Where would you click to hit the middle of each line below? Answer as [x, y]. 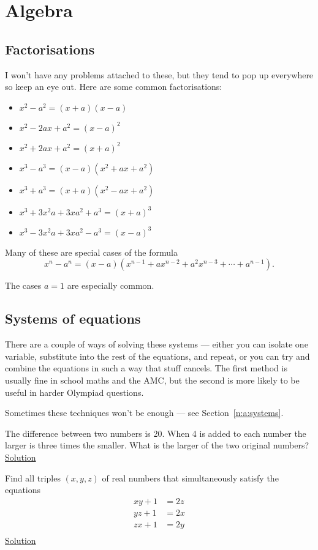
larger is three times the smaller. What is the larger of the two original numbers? [157, 445]
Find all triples [33, 478]
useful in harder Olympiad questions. [74, 392]
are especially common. [111, 285]
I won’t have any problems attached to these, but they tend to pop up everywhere [159, 74]
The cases [23, 285]
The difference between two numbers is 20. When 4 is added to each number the [156, 433]
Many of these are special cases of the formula [91, 252]
